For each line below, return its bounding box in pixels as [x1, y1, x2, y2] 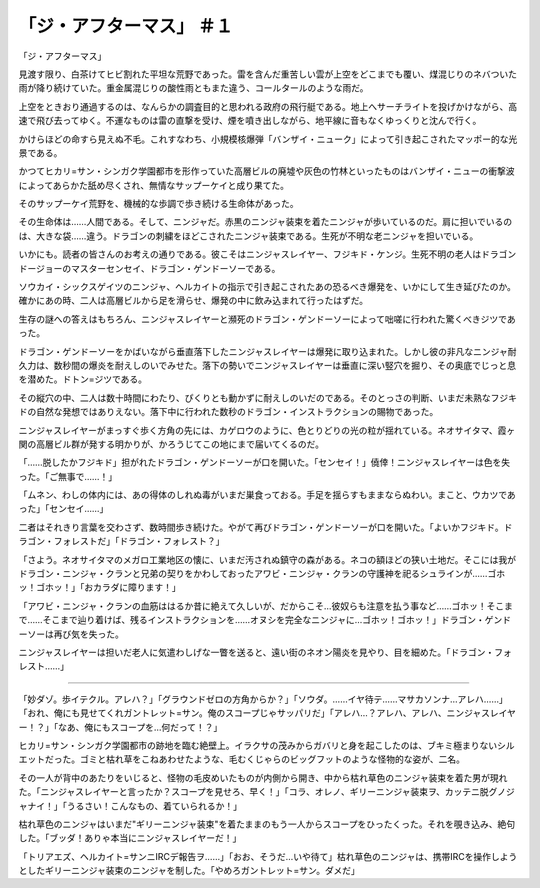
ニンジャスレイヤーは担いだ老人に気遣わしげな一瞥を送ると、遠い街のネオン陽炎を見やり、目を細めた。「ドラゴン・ [18, 646, 495, 658]
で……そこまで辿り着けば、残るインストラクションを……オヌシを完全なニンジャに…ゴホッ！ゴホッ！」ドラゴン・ [18, 614, 485, 626]
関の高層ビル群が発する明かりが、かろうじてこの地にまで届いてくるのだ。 [18, 438, 325, 450]
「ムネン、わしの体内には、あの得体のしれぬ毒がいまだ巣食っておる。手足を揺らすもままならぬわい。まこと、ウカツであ [18, 489, 517, 501]
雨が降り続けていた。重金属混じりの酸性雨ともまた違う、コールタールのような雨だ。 [18, 82, 369, 94]
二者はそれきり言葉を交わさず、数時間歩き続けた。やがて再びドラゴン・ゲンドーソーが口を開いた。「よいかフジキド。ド [18, 521, 513, 533]
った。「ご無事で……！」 [18, 470, 118, 482]
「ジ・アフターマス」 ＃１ [18, 15, 234, 37]
